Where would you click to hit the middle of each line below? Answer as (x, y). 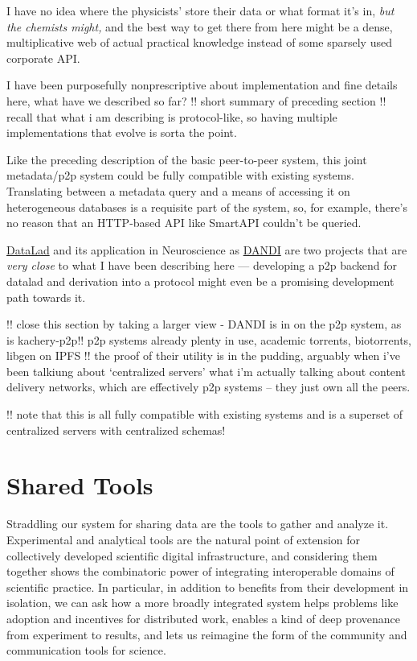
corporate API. (43, 58)
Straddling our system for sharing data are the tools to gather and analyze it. (198, 524)
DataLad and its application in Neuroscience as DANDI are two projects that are (207, 249)
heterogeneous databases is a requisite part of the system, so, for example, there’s (207, 207)
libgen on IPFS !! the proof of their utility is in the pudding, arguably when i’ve (203, 355)
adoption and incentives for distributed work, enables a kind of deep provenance (204, 618)
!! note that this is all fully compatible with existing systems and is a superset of (205, 414)
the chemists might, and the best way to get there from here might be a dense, (200, 26)
